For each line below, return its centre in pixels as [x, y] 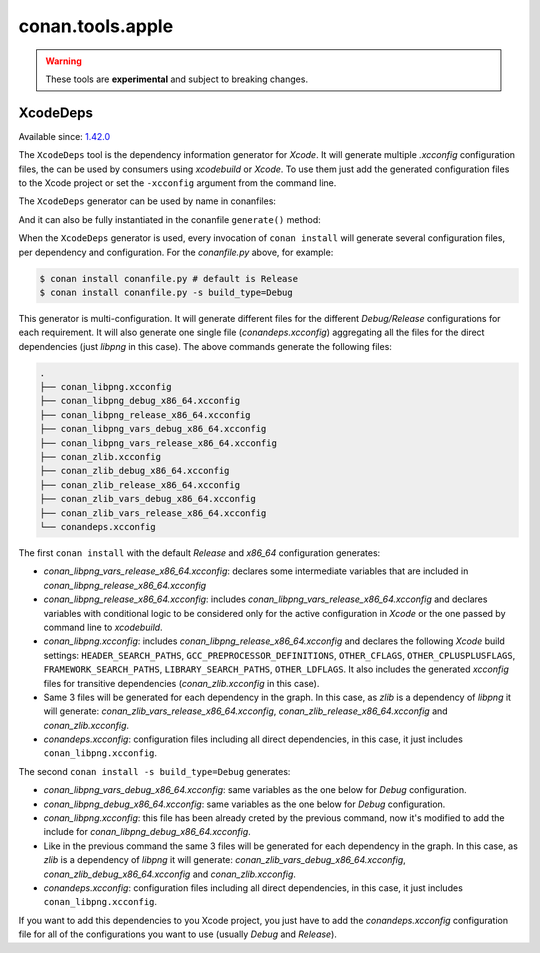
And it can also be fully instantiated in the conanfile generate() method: [170, 219]
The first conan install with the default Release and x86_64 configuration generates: [199, 552]
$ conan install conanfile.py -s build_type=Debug [166, 292]
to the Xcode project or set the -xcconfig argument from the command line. [177, 183]
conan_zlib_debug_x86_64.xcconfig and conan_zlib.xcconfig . [170, 874]
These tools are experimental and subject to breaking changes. [177, 79]
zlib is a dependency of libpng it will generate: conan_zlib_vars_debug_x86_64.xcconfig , [225, 860]
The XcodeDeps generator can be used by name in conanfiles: [147, 201]
